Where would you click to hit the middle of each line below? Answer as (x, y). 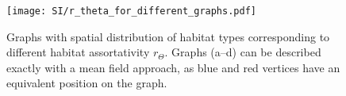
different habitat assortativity (78, 52)
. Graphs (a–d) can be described (243, 52)
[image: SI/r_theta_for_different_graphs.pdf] (131, 11)
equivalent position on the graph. (87, 83)
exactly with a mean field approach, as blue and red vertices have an (173, 67)
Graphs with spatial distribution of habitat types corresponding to (168, 36)
